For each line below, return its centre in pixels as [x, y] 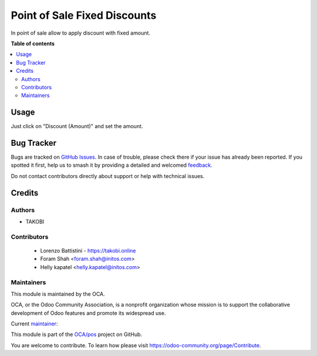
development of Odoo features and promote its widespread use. [88, 313]
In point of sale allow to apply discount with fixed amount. [81, 33]
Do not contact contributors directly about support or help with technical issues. [108, 176]
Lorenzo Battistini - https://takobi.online [88, 250]
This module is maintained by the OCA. [58, 294]
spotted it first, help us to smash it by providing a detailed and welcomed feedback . [112, 165]
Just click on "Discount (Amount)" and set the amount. [77, 126]
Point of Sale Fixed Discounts [84, 15]
